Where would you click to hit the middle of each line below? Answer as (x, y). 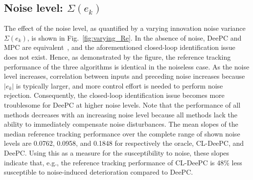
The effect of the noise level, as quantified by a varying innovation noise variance (125, 28)
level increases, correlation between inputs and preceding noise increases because (125, 76)
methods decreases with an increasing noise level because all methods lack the (121, 114)
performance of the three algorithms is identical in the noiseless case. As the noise (127, 66)
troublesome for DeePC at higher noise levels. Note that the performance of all (122, 104)
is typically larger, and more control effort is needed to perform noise (119, 85)
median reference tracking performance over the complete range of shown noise (122, 133)
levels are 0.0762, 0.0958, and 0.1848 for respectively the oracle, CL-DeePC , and (124, 143)
